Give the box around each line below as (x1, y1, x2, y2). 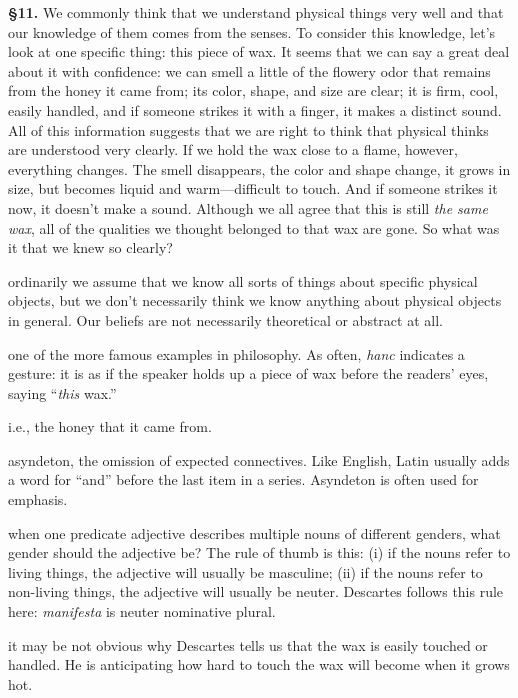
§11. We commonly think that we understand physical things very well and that (8, 2, 504, 22)
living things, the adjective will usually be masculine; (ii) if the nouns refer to (8, 561, 483, 582)
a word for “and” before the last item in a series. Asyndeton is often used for (8, 469, 479, 490)
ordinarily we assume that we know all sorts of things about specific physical (8, 270, 478, 291)
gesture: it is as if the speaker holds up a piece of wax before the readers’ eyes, (8, 363, 489, 384)
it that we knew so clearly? (8, 237, 173, 258)
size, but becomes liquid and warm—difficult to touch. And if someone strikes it (8, 178, 498, 199)
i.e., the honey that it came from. (8, 416, 212, 437)
